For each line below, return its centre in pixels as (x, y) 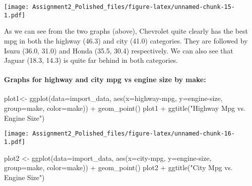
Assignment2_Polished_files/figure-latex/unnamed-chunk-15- (134, 7)
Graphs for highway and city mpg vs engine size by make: (105, 79)
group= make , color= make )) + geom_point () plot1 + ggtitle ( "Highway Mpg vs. (125, 108)
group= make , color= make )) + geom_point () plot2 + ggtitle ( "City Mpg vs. (118, 167)
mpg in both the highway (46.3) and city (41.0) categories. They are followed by (126, 40)
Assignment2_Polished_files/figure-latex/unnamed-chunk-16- (134, 134)
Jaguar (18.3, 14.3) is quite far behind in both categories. (91, 60)
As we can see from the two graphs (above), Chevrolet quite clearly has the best (126, 31)
